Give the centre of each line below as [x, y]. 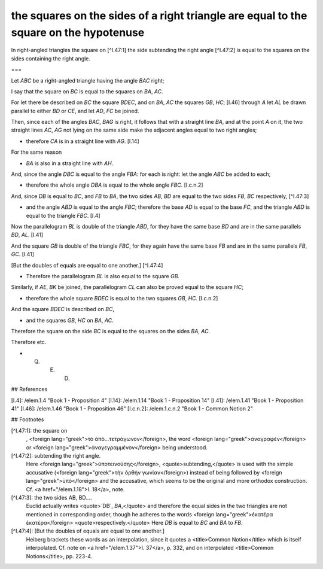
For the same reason [36, 152]
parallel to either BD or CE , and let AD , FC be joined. [75, 111]
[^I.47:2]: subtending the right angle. [56, 455]
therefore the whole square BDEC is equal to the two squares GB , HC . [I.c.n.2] [122, 298]
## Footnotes [28, 419]
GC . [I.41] [23, 254]
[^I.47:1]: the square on [39, 430]
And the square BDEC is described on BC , [63, 309]
